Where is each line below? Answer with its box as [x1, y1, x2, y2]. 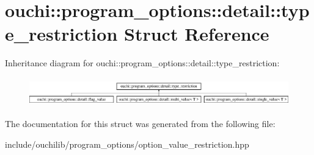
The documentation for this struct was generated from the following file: [5, 117, 276, 130]
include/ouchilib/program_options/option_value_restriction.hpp [5, 137, 249, 150]
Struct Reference [124, 21, 269, 46]
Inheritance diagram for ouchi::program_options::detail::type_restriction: [5, 57, 280, 69]
